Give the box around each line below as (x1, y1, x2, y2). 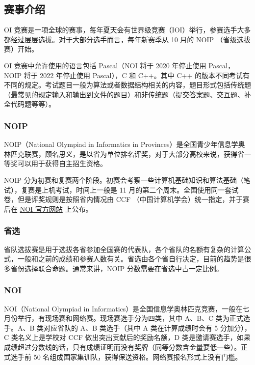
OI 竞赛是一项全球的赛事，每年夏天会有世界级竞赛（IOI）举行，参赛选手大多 (4, 25, 251, 35)
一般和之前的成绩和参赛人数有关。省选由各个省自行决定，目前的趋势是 (17, 253, 244, 264)
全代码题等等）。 (4, 99, 55, 109)
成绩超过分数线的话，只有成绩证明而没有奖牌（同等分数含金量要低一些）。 (4, 341, 241, 352)
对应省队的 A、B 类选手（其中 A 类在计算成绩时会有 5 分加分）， (44, 322, 251, 333)
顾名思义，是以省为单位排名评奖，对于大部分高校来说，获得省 (45, 148, 244, 159)
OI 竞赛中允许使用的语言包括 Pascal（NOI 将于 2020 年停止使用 (4, 60, 206, 70)
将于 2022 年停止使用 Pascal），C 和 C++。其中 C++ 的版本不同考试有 (24, 70, 250, 80)
